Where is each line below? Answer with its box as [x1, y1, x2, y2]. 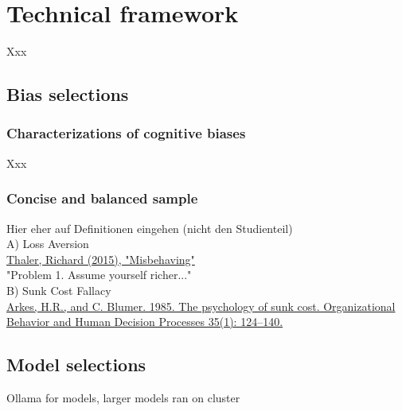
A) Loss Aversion [6, 235, 89, 252]
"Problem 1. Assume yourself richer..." [6, 266, 192, 283]
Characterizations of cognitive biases [6, 123, 246, 143]
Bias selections [6, 82, 129, 107]
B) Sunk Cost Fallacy [6, 281, 111, 298]
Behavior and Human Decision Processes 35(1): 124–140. [6, 313, 283, 330]
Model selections [6, 352, 146, 377]
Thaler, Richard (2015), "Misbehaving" [6, 250, 195, 267]
